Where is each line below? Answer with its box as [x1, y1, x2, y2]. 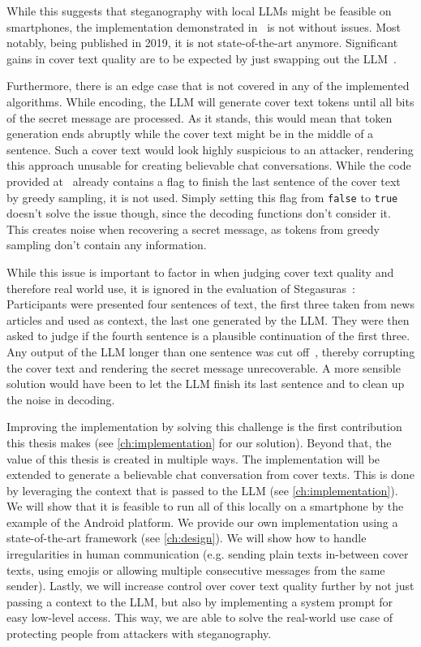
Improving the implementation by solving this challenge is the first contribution [6, 418, 402, 435]
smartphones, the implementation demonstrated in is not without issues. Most [6, 18, 402, 35]
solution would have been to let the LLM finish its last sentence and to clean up [6, 375, 405, 392]
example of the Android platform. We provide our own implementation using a [6, 513, 398, 530]
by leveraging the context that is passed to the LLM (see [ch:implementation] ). [6, 481, 398, 498]
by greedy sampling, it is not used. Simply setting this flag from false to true [6, 188, 398, 205]
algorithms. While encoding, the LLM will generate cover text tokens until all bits [6, 93, 415, 110]
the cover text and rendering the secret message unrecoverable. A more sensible [6, 359, 401, 376]
